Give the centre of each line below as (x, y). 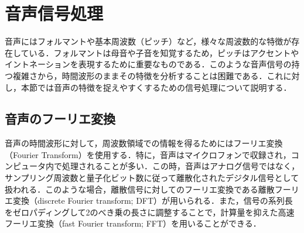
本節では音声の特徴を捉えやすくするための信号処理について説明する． (156, 87)
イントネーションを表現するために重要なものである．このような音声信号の (148, 64)
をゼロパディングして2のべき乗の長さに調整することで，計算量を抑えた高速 (150, 212)
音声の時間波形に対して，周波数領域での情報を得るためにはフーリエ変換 (144, 143)
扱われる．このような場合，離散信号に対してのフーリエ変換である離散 (140, 189)
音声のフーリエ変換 (60, 119)
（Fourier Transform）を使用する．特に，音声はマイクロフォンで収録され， (148, 154)
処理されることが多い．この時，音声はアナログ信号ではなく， (181, 166)
